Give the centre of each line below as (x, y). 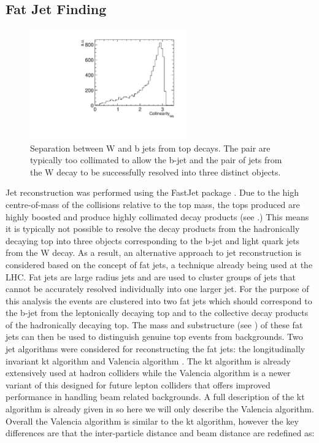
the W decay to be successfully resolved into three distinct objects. (156, 171)
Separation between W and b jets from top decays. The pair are (150, 148)
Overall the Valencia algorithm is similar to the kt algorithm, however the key (152, 421)
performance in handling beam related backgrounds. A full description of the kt (155, 397)
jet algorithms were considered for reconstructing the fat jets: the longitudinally (156, 349)
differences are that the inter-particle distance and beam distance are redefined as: (160, 433)
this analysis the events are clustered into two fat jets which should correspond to (159, 300)
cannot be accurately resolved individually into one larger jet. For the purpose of (157, 289)
